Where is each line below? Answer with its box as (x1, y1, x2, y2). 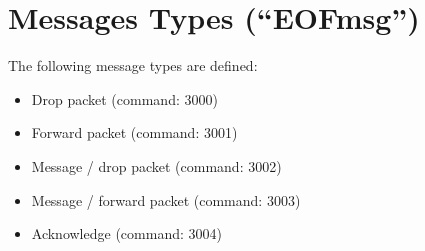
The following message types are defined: (8, 55, 258, 76)
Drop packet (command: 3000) (31, 88, 218, 109)
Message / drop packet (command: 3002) (31, 155, 282, 176)
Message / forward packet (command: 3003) (31, 189, 301, 210)
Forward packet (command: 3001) (31, 122, 238, 143)
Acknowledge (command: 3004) (31, 223, 222, 244)
